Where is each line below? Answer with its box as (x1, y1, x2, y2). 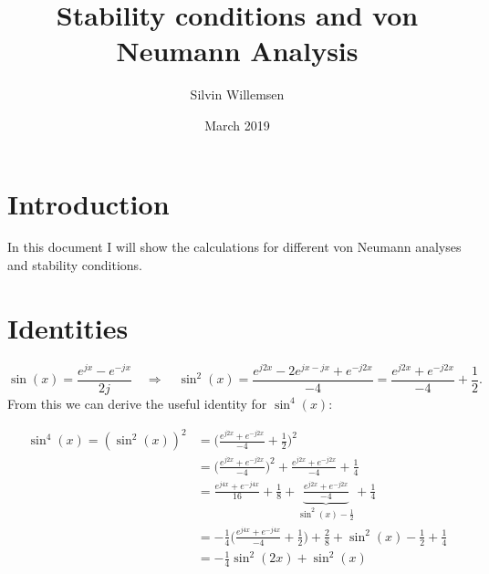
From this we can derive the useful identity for (7, 393, 267, 412)
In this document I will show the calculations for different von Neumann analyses (7, 237, 462, 256)
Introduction (7, 184, 170, 222)
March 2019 (204, 115, 270, 134)
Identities (7, 308, 129, 346)
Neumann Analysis (116, 32, 359, 69)
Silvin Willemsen (190, 85, 285, 104)
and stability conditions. (7, 256, 142, 275)
